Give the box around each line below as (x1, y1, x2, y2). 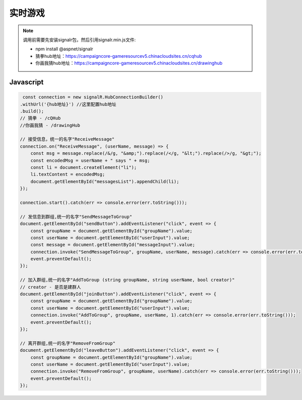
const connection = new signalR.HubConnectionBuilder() (23, 94, 164, 100)
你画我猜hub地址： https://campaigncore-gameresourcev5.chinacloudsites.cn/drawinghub (35, 60, 222, 66)
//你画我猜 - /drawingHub (20, 122, 81, 128)
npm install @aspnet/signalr (35, 46, 93, 52)
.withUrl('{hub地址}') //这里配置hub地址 (20, 101, 117, 107)
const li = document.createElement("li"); (30, 165, 137, 170)
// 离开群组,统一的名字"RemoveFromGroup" (20, 340, 116, 346)
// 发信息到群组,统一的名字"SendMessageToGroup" (20, 214, 132, 220)
